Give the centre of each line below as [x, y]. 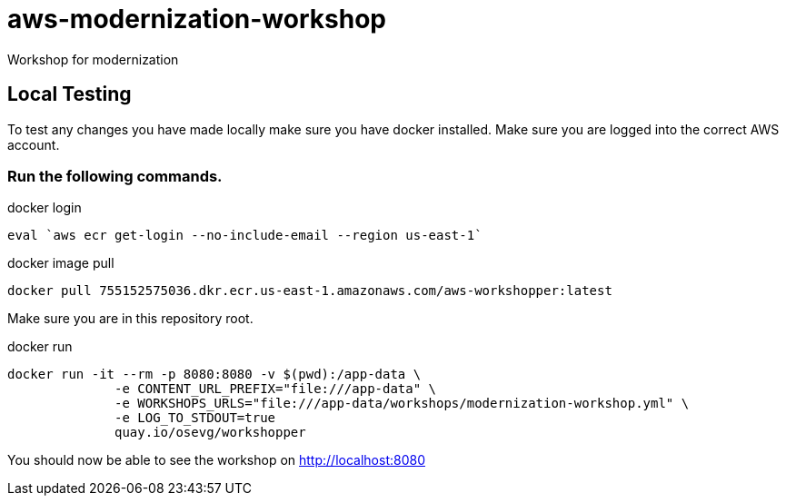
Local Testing [70, 94]
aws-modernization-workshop [197, 19]
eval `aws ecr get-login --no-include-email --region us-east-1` [245, 236]
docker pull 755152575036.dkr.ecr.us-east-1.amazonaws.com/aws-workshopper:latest [310, 291]
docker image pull [61, 263]
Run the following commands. [115, 176]
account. [34, 144]
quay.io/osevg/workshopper [210, 433]
